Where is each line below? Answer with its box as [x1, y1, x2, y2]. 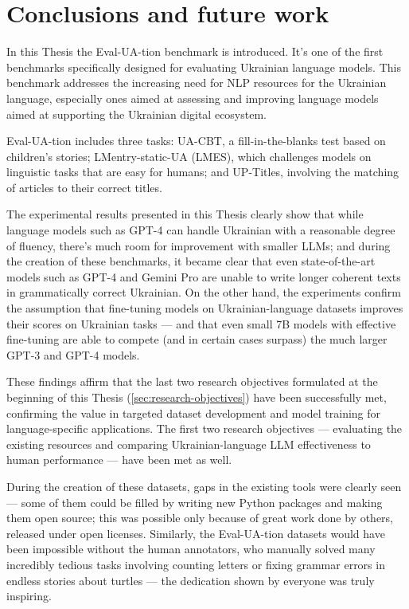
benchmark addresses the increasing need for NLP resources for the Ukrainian [6, 74, 387, 91]
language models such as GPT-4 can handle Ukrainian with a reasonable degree [6, 222, 395, 238]
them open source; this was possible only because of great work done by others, [6, 509, 393, 526]
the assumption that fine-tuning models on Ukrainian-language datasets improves [6, 300, 403, 316]
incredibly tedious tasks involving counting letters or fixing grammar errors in [6, 556, 385, 572]
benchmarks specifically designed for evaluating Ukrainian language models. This [6, 58, 401, 75]
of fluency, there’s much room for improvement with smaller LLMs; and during [6, 237, 391, 253]
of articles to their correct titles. [6, 179, 162, 195]
